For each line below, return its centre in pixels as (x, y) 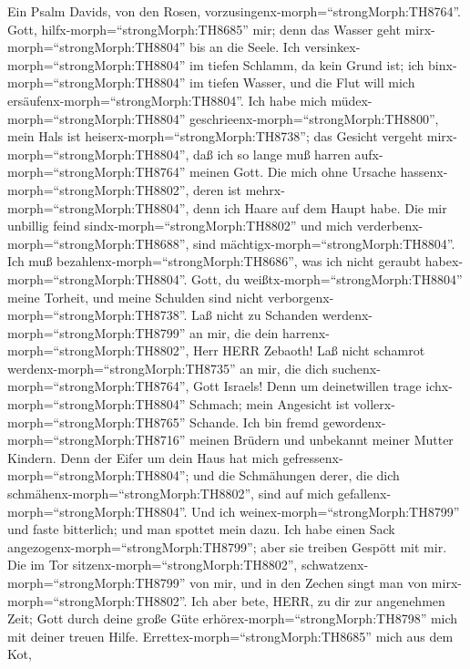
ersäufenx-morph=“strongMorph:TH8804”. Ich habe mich (167, 100)
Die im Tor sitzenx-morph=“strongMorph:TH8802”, (153, 565)
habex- (444, 261)
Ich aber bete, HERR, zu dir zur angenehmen (318, 600)
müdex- (352, 100)
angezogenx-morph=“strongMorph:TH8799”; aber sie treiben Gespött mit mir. (227, 546)
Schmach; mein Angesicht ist (270, 404)
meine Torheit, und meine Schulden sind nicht (136, 297)
